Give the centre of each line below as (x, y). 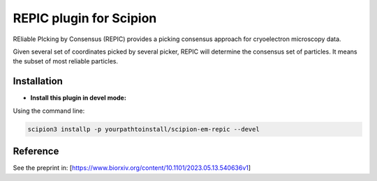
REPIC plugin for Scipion (85, 18)
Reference (36, 151)
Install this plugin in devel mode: (79, 98)
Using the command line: (49, 111)
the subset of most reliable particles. (66, 61)
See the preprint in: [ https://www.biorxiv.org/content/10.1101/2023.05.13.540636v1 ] (132, 168)
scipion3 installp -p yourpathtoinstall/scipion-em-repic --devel (143, 129)
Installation (38, 81)
